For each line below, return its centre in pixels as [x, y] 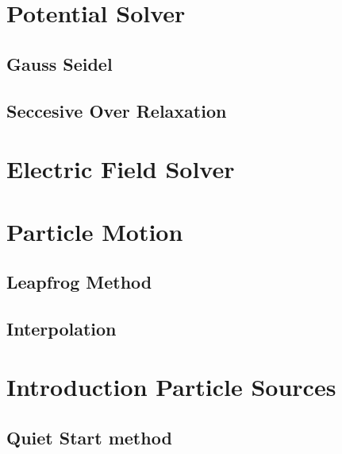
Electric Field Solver [121, 169]
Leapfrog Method [79, 282]
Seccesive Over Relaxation [117, 110]
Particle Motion [95, 231]
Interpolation [61, 328]
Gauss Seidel [60, 63]
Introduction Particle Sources [171, 387]
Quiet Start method [89, 438]
